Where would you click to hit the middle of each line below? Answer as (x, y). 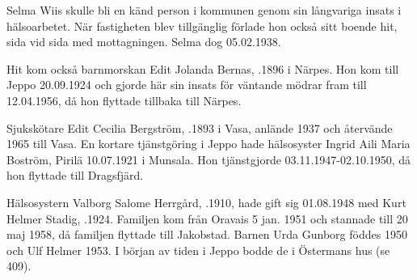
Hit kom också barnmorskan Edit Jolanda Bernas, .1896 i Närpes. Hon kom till (203, 68)
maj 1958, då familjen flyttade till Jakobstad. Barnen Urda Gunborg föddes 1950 (207, 234)
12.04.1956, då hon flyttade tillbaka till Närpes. (124, 100)
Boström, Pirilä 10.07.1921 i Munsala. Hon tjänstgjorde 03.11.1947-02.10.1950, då (209, 159)
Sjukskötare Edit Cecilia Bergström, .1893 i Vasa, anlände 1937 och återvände (200, 127)
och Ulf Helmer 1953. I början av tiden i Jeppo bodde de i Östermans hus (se (198, 250)
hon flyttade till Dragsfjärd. (75, 175)
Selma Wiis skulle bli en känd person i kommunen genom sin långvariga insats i (204, 10)
